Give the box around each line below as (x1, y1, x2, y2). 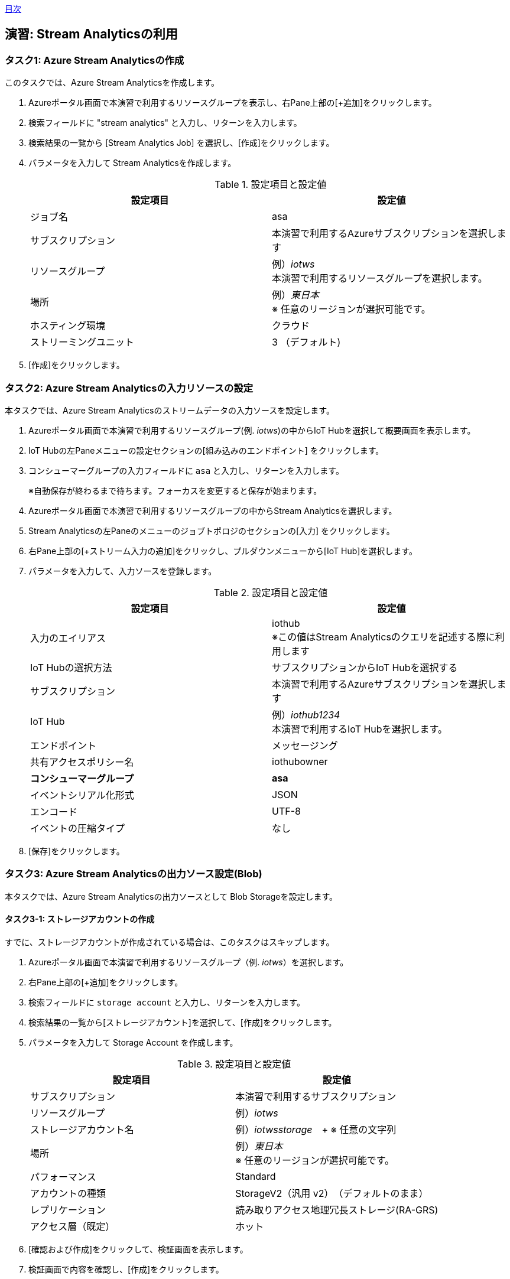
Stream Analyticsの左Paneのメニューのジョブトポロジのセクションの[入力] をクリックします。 (28, 525, 395, 536)
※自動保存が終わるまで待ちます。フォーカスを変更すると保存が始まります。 (28, 485, 322, 496)
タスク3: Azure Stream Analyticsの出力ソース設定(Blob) (5, 868, 262, 880)
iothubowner (272, 755, 328, 767)
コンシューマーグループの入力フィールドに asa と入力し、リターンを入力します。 (28, 465, 344, 476)
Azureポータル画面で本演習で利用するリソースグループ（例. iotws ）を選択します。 (28, 956, 349, 967)
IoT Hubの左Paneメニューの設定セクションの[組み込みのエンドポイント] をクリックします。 (28, 445, 384, 455)
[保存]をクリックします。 (28, 845, 125, 856)
